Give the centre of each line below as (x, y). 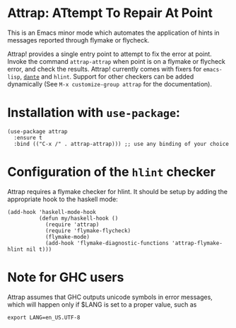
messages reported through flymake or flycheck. (78, 40)
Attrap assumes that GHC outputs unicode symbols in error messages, (110, 297)
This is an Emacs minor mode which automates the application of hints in (114, 33)
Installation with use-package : (94, 113)
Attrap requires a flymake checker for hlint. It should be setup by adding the (118, 191)
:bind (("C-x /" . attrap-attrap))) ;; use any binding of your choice (122, 144)
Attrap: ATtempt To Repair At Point (110, 13)
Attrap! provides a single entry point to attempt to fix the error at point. (110, 54)
